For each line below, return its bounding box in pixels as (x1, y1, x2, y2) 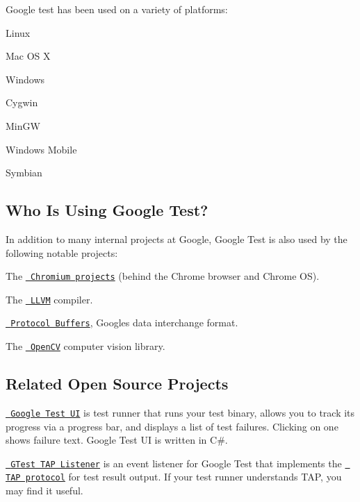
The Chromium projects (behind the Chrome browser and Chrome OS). (6, 269, 320, 283)
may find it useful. (6, 483, 83, 498)
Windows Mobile (6, 142, 77, 156)
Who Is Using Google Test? (6, 199, 208, 221)
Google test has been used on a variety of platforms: (6, 2, 228, 16)
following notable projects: (6, 245, 118, 260)
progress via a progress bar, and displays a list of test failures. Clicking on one (6, 419, 338, 433)
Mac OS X (6, 49, 51, 63)
